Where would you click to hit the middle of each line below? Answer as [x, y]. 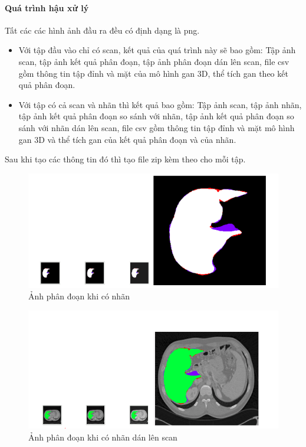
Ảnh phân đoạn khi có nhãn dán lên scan [103, 437]
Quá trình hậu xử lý [47, 7]
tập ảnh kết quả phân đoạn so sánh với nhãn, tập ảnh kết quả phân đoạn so [156, 116]
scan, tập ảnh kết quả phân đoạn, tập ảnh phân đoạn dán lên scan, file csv [154, 61]
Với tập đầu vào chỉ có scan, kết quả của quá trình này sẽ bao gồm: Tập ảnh [157, 50]
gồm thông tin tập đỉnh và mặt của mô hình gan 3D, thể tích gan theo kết [153, 73]
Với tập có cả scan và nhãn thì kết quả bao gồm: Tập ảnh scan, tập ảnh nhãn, [160, 104]
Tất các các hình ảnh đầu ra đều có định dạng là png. [102, 30]
